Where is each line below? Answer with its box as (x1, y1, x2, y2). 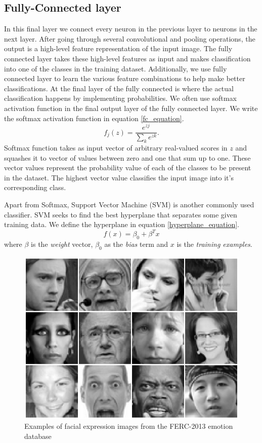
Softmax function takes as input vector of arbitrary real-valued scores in (4, 142, 228, 153)
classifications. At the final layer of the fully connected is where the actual (4, 83, 234, 93)
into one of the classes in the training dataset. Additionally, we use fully (4, 63, 227, 73)
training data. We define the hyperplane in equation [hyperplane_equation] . (4, 219, 239, 230)
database (24, 430, 52, 441)
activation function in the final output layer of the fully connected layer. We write (4, 102, 258, 113)
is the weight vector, (31, 239, 93, 249)
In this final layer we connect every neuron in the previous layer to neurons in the (4, 23, 257, 34)
